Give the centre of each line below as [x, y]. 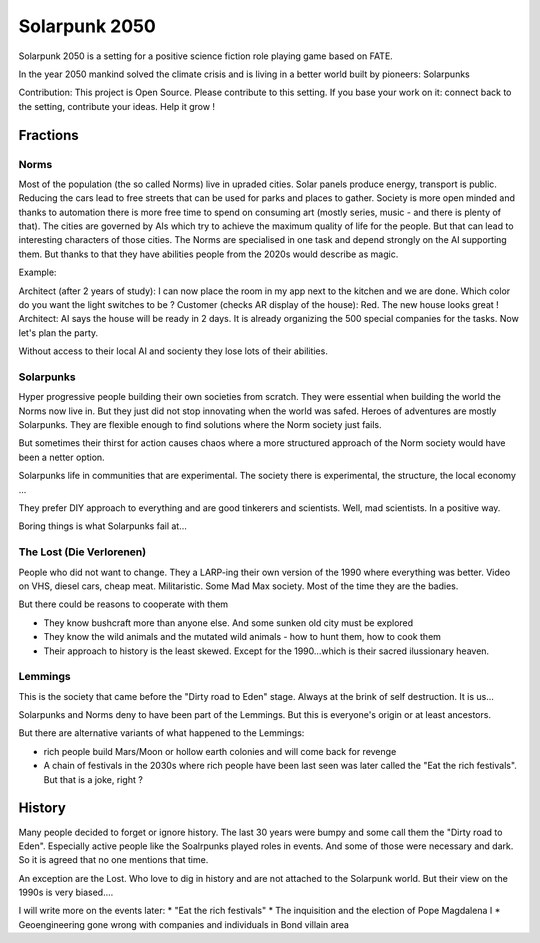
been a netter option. [61, 457]
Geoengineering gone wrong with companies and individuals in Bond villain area [184, 924]
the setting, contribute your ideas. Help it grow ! [116, 106]
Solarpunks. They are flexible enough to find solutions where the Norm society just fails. [200, 425]
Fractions [48, 135]
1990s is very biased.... [66, 892]
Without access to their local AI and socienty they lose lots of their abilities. [173, 351]
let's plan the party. [58, 332]
